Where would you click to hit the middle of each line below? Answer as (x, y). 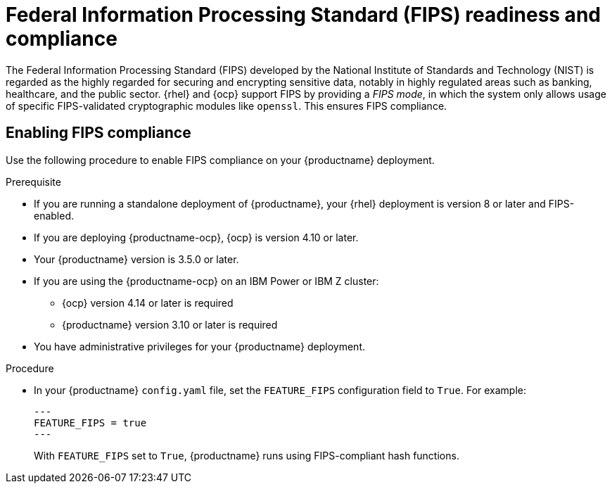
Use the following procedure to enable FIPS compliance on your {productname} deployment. (220, 160)
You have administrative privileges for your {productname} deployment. (199, 346)
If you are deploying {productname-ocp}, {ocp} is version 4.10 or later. (196, 237)
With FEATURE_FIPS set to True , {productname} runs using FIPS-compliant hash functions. (247, 455)
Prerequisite (33, 182)
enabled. (54, 215)
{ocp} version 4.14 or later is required (148, 303)
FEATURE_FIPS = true (90, 423)
